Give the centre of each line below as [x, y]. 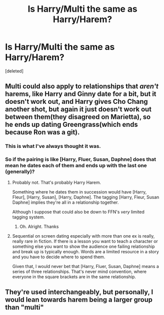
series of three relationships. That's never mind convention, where [79, 271]
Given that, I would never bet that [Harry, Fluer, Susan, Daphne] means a [85, 266]
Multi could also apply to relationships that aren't [82, 86]
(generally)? [20, 171]
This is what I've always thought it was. [53, 146]
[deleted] [14, 71]
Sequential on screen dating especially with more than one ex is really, [83, 236]
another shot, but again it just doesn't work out [78, 109]
